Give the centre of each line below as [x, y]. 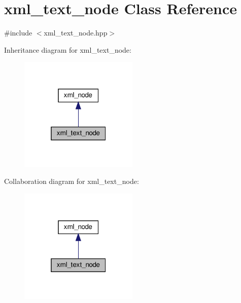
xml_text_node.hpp [76, 33]
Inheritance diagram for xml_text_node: [68, 49]
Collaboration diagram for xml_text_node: [72, 181]
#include [18, 33]
